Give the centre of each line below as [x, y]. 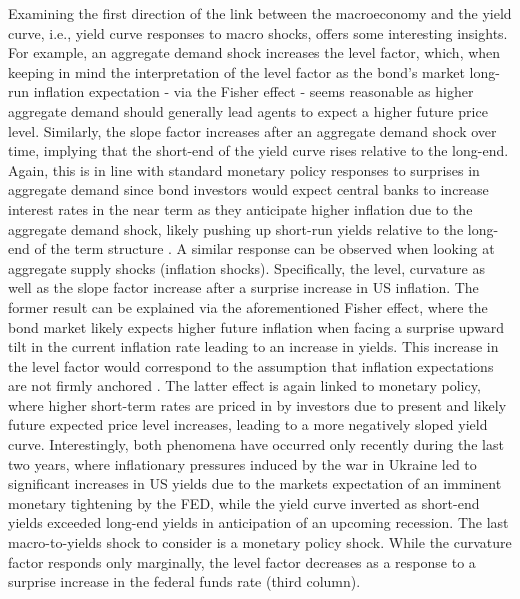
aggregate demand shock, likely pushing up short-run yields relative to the [236, 228]
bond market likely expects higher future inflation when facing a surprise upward [256, 326]
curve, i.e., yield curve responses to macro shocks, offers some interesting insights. [258, 32]
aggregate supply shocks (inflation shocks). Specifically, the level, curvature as [246, 267]
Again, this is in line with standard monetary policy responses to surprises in [244, 169]
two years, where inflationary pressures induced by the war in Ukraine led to [242, 463]
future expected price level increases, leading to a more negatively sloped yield [248, 424]
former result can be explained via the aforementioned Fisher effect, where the [248, 306]
